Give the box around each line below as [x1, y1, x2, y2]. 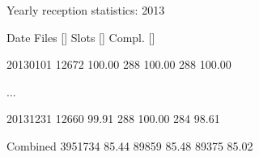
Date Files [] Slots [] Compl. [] [6, 28, 155, 45]
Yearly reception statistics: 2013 [6, 2, 165, 18]
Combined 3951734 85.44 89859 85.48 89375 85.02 [6, 137, 253, 154]
